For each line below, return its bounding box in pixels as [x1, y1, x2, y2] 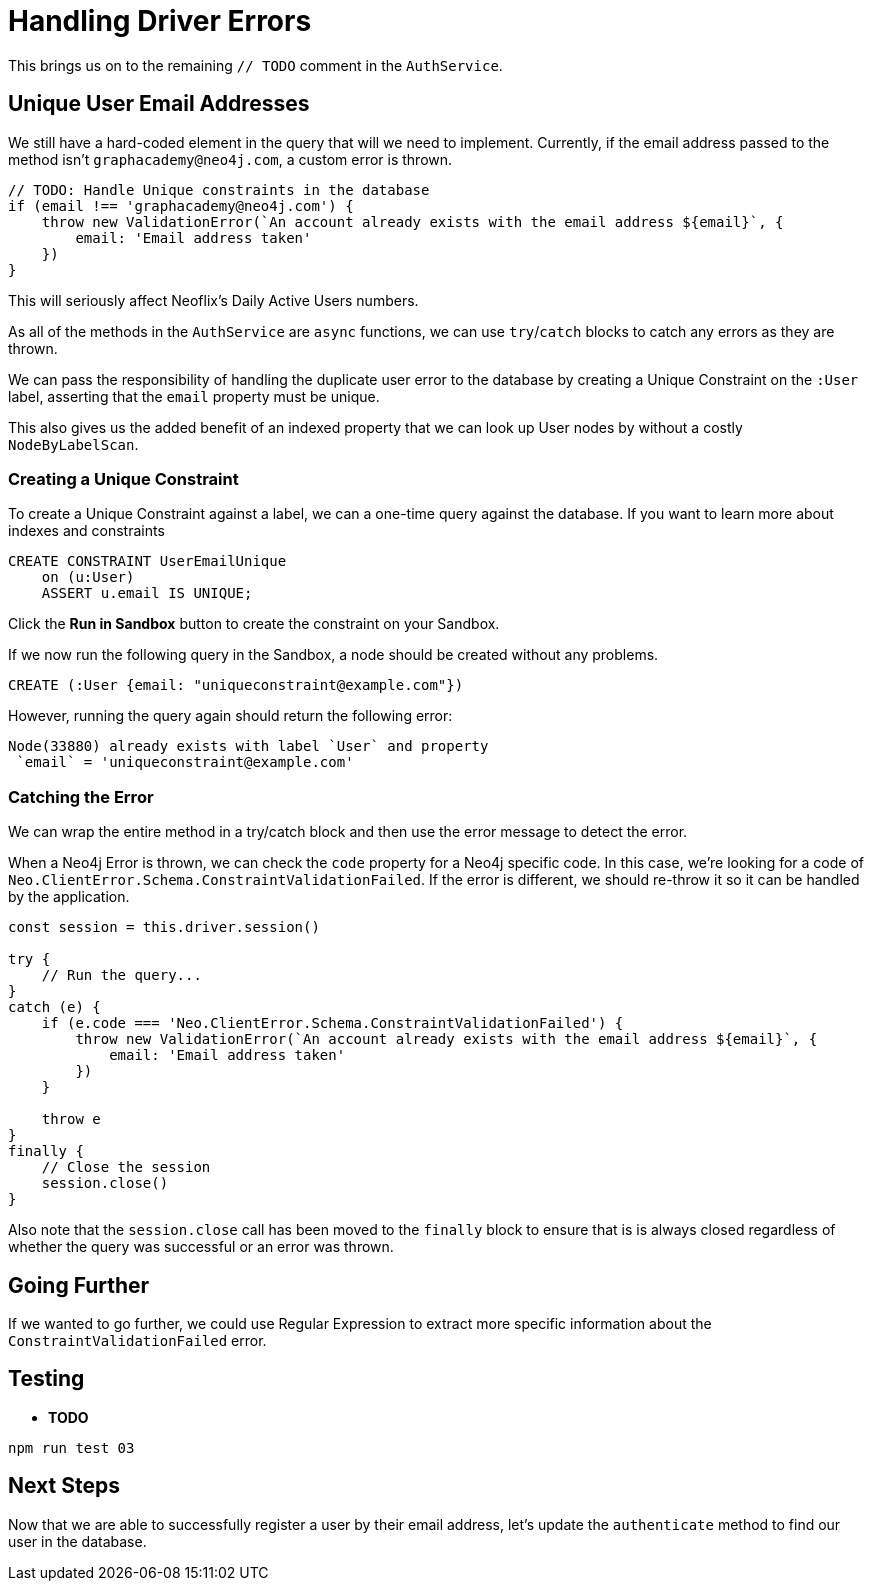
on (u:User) [41, 569, 135, 586]
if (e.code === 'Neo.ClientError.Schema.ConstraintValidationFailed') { [41, 1015, 624, 1032]
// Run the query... [41, 967, 202, 984]
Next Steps [8, 1473, 120, 1499]
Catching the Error [8, 786, 154, 807]
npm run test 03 [8, 1439, 135, 1456]
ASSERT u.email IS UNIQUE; [41, 585, 253, 602]
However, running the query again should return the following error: [8, 707, 453, 725]
